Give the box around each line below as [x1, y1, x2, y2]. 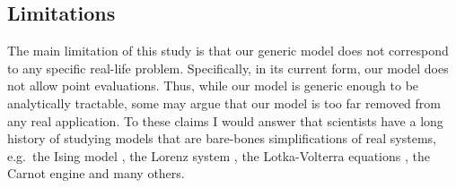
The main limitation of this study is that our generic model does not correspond [7, 41, 449, 60]
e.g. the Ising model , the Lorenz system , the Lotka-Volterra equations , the [7, 146, 430, 165]
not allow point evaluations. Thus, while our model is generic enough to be [7, 76, 419, 95]
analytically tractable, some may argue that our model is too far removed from [7, 93, 441, 112]
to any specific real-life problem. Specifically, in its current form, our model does [7, 58, 449, 77]
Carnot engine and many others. [7, 164, 185, 183]
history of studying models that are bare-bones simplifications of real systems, [7, 129, 437, 148]
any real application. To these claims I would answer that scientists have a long [7, 111, 443, 130]
